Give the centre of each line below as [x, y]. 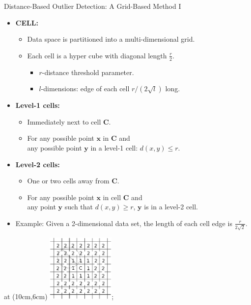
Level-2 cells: [38, 164]
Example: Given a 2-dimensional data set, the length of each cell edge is [124, 223]
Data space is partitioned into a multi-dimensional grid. [111, 39]
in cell [112, 197]
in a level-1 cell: [114, 147]
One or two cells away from [68, 181]
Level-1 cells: [38, 105]
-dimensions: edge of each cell [85, 89]
